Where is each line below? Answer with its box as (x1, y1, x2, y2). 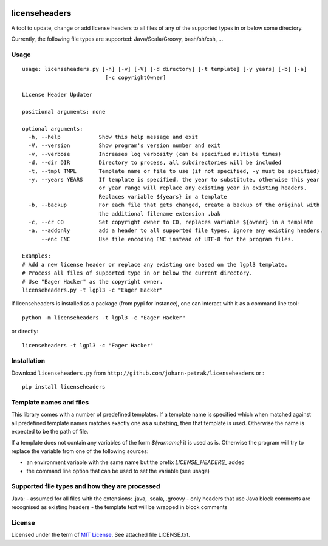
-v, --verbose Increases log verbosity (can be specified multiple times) (28, 151, 282, 157)
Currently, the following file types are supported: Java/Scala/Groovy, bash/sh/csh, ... (11, 35, 224, 43)
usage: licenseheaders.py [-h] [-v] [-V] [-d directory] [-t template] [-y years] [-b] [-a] (22, 66, 307, 72)
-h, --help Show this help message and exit (28, 134, 199, 140)
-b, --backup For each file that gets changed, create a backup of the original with (28, 202, 320, 209)
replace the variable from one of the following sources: (11, 447, 149, 455)
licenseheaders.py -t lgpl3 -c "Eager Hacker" (22, 287, 163, 294)
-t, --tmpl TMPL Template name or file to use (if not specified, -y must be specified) (28, 168, 320, 174)
